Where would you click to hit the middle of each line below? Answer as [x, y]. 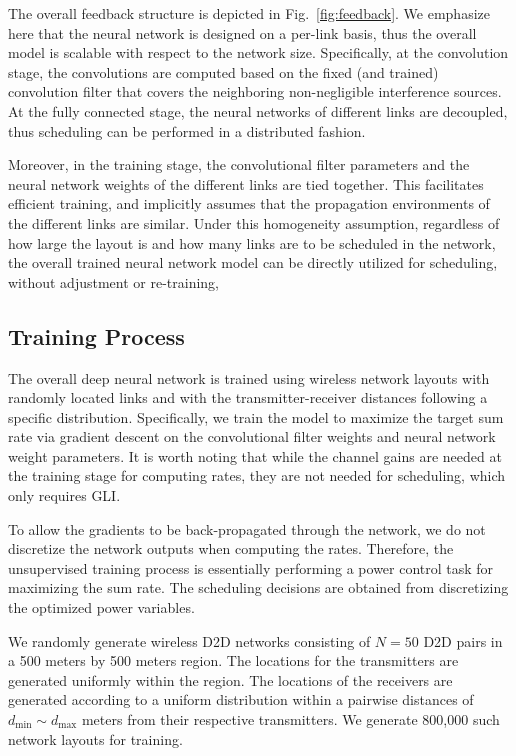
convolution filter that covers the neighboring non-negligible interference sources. [255, 91]
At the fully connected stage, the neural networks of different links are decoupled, [258, 110]
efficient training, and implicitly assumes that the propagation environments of [249, 203]
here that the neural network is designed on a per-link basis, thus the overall [242, 32]
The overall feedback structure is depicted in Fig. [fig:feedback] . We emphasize [249, 13]
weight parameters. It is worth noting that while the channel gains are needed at [255, 455]
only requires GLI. [64, 495]
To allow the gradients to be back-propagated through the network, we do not [247, 528]
